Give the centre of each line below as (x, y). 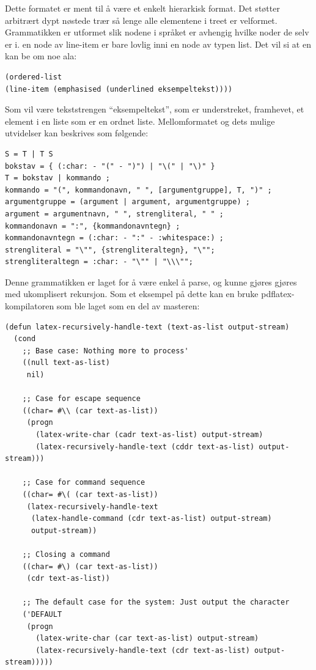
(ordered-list (34, 77)
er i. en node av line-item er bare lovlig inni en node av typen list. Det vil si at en (158, 44)
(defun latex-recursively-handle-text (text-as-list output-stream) (147, 327)
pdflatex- (278, 294)
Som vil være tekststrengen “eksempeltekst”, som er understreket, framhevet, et (155, 109)
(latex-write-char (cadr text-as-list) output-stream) (149, 435)
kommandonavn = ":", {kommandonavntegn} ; (93, 226)
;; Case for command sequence (84, 483)
